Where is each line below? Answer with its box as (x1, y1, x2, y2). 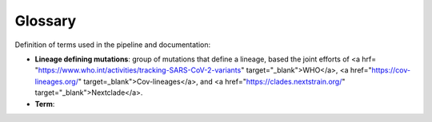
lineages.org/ (34, 77, 79, 86)
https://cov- (371, 65, 411, 75)
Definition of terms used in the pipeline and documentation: (14, 40, 211, 49)
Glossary (14, 12, 77, 30)
